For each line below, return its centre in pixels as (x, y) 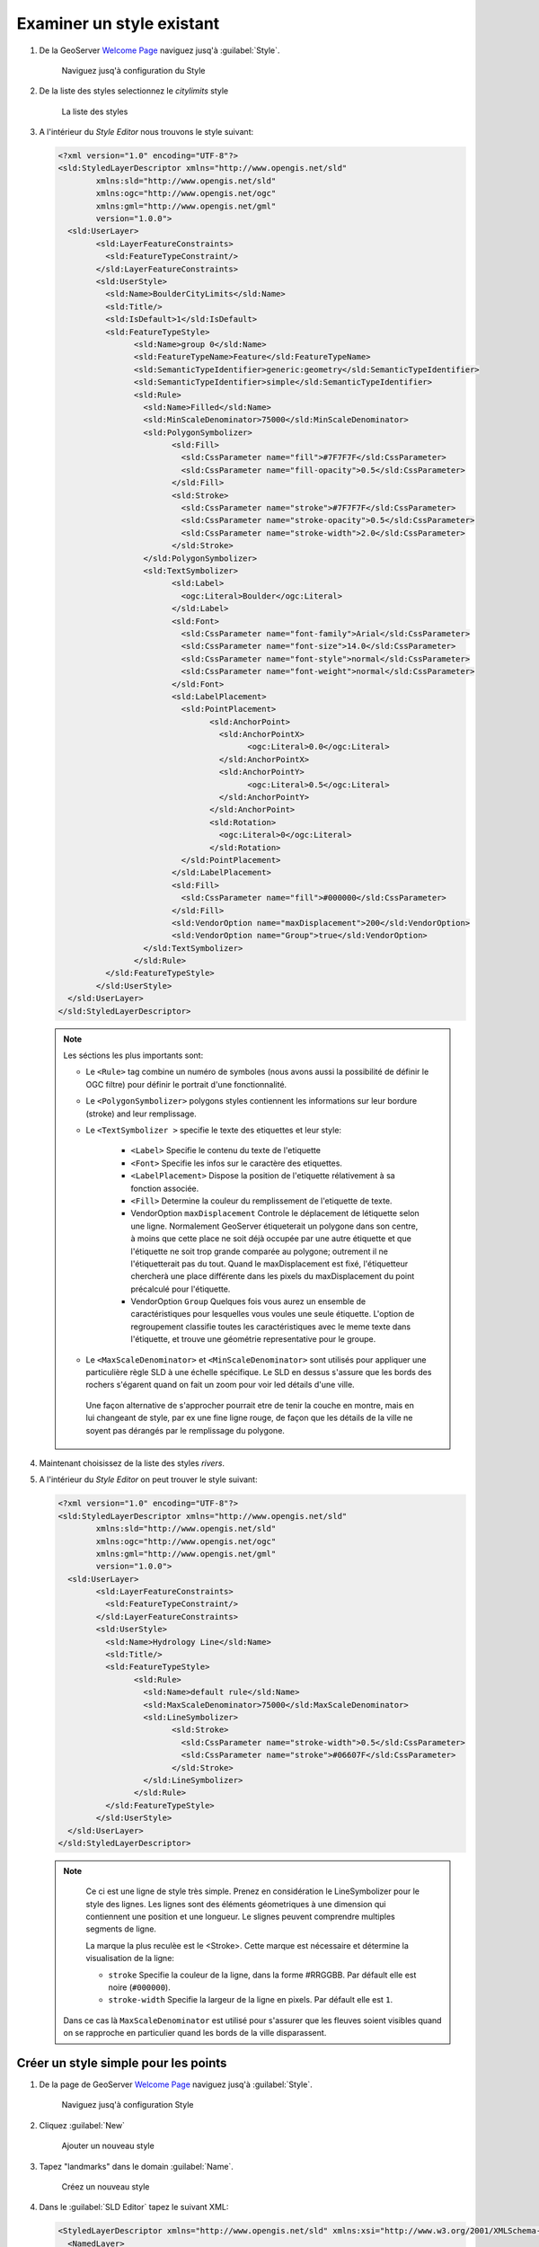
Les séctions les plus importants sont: (133, 1055)
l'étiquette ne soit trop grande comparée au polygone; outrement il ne (259, 1251)
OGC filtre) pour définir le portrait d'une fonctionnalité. (186, 1084)
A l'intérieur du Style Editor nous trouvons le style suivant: (146, 132)
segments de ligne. (121, 1929)
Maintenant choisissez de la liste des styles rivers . (132, 1463)
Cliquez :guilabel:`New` (82, 2125)
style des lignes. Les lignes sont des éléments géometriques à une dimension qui (236, 1904)
